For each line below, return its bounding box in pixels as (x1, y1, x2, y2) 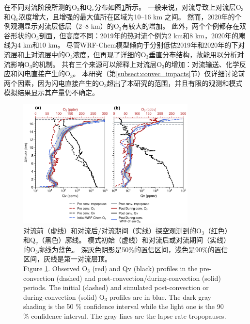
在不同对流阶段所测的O (4, 2, 77, 12)
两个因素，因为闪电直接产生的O (4, 78, 104, 88)
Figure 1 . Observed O (23, 263, 88, 274)
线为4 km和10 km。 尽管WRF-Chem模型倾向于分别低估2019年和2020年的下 (4, 40, 238, 50)
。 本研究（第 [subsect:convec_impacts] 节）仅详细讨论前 (73, 68, 245, 79)
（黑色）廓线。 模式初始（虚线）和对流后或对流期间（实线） (38, 235, 227, 245)
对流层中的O (31, 49, 70, 59)
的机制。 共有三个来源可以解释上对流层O (32, 59, 162, 69)
